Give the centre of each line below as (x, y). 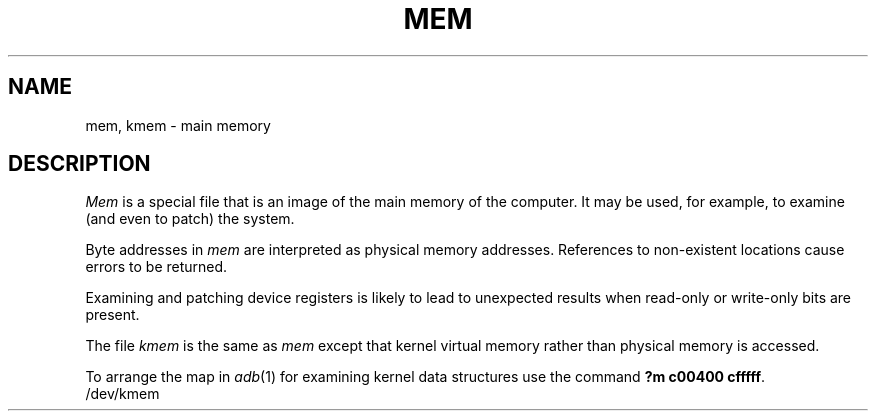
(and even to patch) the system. (190, 219)
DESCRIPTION (79, 164)
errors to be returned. (156, 267)
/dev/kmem (122, 394)
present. (112, 315)
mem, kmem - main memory (178, 125)
